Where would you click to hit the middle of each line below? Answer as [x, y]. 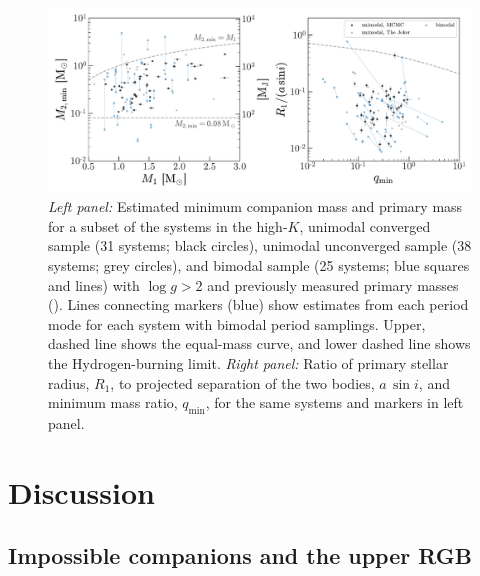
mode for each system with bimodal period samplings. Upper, [237, 323]
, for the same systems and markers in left [334, 402]
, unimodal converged [365, 225]
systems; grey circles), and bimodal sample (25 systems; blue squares [259, 265]
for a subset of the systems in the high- [168, 225]
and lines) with [94, 284]
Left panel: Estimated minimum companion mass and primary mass [255, 206]
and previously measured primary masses [333, 284]
